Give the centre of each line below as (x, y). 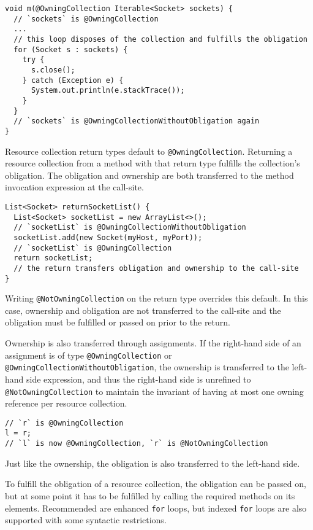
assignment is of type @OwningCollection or (89, 355)
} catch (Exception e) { (73, 80)
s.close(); (53, 70)
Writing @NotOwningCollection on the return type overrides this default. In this (156, 298)
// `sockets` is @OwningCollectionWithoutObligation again (137, 121)
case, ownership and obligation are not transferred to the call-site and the (143, 310)
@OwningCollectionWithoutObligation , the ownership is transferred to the (147, 367)
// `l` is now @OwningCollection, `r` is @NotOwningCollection (137, 444)
